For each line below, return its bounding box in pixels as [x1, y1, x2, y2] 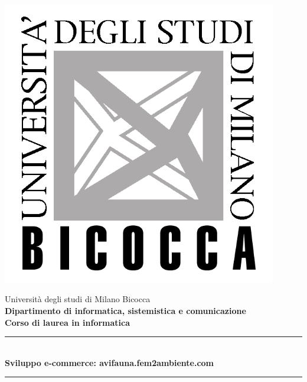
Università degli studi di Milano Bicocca [5, 293, 151, 305]
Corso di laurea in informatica [5, 316, 130, 328]
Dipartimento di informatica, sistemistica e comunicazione [5, 305, 246, 317]
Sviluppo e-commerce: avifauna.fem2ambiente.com [5, 356, 214, 368]
